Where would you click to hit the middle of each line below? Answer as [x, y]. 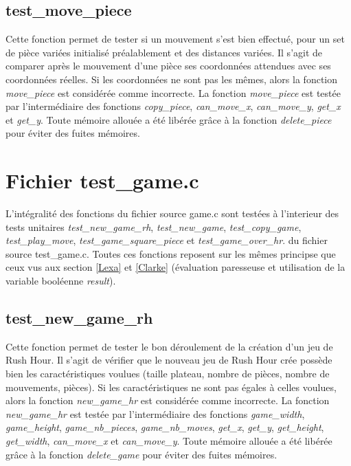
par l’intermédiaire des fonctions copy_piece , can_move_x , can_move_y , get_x [173, 106]
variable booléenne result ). [61, 281]
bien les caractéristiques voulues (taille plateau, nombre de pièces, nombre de [168, 374]
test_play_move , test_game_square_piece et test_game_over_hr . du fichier [167, 240]
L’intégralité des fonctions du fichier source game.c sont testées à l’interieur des [172, 213]
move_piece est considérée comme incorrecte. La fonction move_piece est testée [173, 92]
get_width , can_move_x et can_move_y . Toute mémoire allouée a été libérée [169, 441]
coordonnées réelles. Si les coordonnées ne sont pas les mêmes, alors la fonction [171, 79]
